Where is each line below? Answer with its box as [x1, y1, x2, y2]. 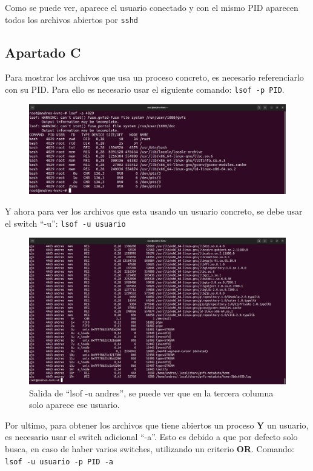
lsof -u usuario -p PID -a [5, 457, 113, 466]
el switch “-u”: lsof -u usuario [5, 216, 126, 229]
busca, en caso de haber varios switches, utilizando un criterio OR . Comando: [5, 442, 294, 455]
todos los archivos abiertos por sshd [5, 13, 139, 25]
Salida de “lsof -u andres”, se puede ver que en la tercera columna [29, 386, 274, 399]
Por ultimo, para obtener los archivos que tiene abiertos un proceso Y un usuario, [5, 418, 309, 431]
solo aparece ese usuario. [29, 398, 120, 411]
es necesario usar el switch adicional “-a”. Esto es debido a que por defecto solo [5, 430, 298, 443]
